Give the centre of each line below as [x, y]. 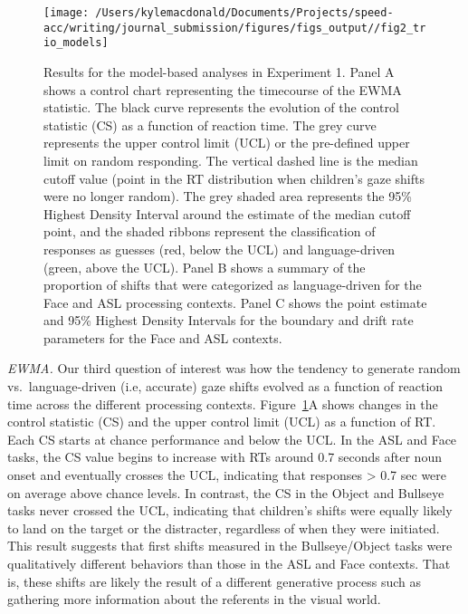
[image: [67, 13]
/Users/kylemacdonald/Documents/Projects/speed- [244, 13]
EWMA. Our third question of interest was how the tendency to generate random [234, 368]
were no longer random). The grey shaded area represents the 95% [228, 196]
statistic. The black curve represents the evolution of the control [221, 107]
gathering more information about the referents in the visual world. [194, 599]
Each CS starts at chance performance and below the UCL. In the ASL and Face [232, 439]
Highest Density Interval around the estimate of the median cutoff [227, 213]
